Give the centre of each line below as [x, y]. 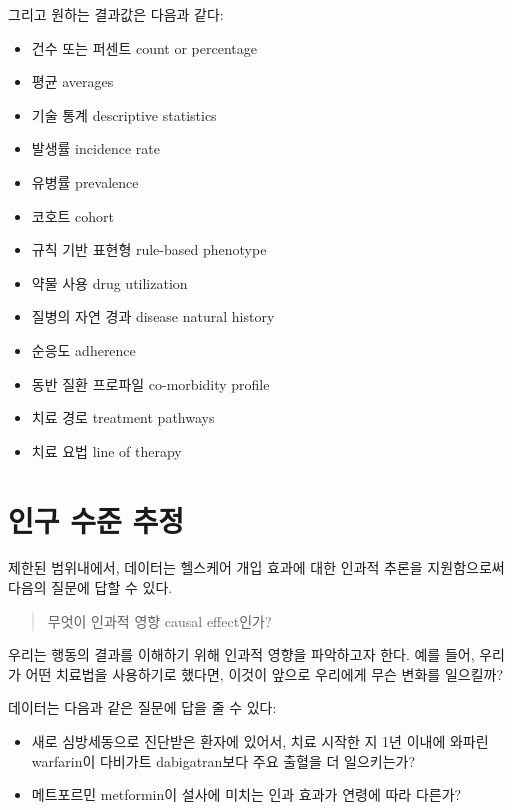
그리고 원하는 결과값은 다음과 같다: [116, 14]
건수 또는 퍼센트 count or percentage [144, 47]
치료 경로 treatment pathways [123, 417]
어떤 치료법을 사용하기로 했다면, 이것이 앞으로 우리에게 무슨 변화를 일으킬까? [264, 673]
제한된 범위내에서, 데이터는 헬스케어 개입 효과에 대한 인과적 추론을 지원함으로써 [256, 567]
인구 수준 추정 [96, 519]
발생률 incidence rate [95, 148]
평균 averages [72, 81]
